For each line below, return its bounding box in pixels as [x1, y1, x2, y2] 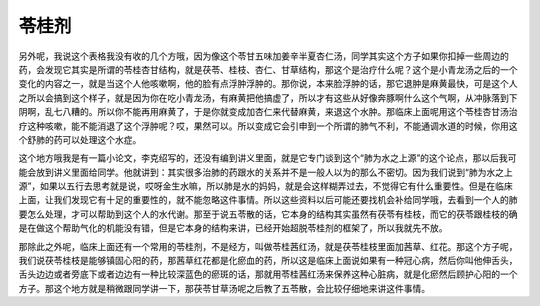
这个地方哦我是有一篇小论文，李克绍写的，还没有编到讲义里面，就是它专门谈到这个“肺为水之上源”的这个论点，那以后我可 [18, 152, 517, 164]
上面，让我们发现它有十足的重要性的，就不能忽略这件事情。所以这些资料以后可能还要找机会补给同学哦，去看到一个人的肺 [18, 194, 518, 206]
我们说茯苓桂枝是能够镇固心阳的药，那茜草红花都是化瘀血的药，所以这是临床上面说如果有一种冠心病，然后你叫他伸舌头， [18, 255, 518, 267]
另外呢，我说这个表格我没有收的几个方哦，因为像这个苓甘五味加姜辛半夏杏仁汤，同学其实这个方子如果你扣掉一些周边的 [18, 50, 509, 62]
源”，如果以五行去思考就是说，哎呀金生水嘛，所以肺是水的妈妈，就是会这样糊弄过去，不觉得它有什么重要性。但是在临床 [18, 180, 514, 192]
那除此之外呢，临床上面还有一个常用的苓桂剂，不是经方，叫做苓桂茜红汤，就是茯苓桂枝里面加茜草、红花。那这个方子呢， [18, 240, 518, 252]
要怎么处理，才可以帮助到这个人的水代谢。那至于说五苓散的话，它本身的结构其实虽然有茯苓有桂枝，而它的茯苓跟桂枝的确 [18, 208, 518, 220]
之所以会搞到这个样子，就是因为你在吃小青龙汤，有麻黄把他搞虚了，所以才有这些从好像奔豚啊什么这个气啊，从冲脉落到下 [18, 91, 518, 104]
